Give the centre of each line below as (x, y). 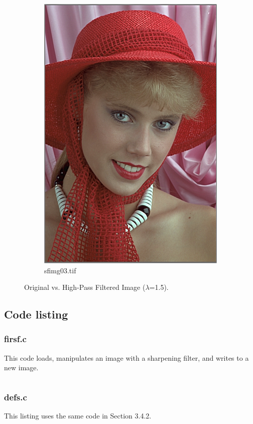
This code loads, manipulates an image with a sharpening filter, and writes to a (126, 357)
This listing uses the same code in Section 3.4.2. (78, 416)
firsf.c (15, 339)
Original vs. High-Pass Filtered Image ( (85, 287)
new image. (21, 367)
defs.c (16, 397)
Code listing (36, 314)
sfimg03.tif (60, 270)
